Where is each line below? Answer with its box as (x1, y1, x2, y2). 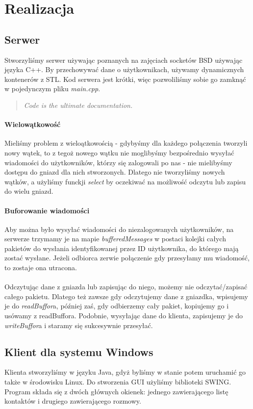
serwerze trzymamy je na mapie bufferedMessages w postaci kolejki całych (4, 233, 226, 244)
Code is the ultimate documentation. (24, 100, 133, 110)
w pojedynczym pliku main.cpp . (4, 83, 101, 94)
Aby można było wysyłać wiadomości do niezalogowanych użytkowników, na (4, 224, 234, 234)
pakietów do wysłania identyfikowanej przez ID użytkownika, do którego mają (4, 243, 239, 253)
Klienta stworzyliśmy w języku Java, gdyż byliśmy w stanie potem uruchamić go (4, 367, 246, 377)
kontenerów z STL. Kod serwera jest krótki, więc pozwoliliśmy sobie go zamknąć (4, 74, 246, 84)
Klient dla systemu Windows (4, 344, 153, 359)
